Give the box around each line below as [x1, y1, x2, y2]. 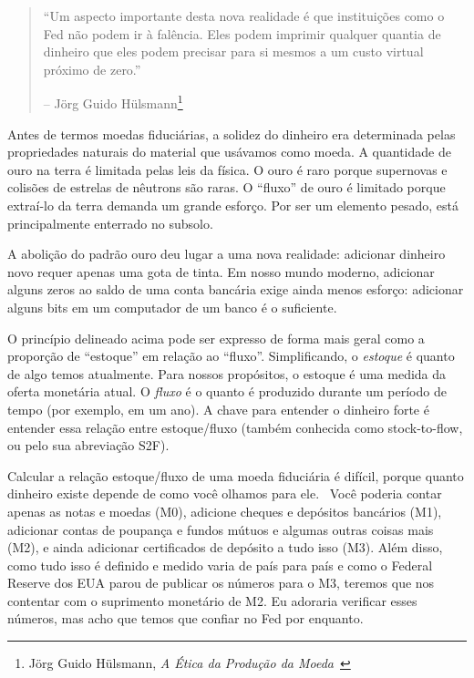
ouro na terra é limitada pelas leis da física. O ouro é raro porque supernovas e [7, 159, 448, 179]
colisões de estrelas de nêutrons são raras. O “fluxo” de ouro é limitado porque [7, 178, 446, 197]
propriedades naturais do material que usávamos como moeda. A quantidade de [7, 142, 451, 161]
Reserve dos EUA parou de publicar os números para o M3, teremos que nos [7, 573, 435, 592]
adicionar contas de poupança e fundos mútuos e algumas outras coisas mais [7, 519, 434, 539]
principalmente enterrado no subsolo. [7, 213, 213, 232]
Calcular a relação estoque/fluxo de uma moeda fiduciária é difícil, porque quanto [7, 466, 464, 485]
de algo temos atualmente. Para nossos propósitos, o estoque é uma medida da [7, 364, 447, 383]
